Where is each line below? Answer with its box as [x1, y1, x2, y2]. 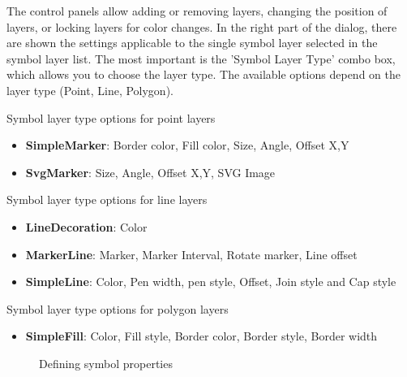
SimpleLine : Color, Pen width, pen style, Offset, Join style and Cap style [25, 273, 396, 290]
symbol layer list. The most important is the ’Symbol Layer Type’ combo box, [6, 50, 396, 67]
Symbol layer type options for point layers [6, 109, 216, 126]
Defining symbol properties [39, 354, 173, 371]
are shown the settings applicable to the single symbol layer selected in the [6, 34, 378, 51]
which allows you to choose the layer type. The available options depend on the [6, 66, 401, 83]
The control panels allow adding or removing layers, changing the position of [6, 2, 388, 19]
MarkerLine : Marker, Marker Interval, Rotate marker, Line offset [25, 245, 358, 262]
